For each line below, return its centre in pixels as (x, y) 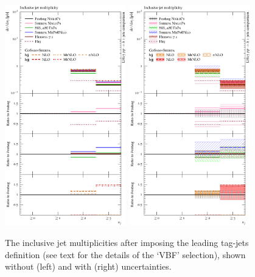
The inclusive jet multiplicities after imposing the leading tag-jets (127, 243)
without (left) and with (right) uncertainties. (88, 266)
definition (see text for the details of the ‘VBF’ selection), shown (125, 254)
